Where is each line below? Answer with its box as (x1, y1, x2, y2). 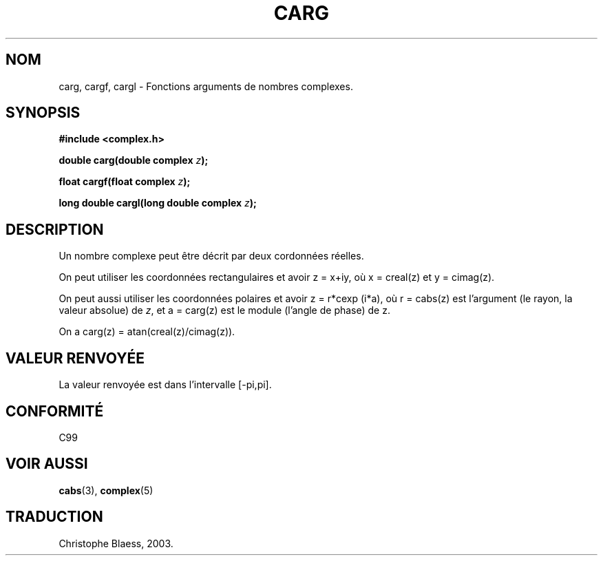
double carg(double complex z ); (59, 154, 209, 167)
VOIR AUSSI (6, 455, 88, 473)
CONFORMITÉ (6, 402, 104, 420)
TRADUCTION (6, 508, 103, 526)
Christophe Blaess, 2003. (59, 537, 173, 549)
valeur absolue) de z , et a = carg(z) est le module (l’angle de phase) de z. (59, 304, 390, 317)
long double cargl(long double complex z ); (59, 197, 257, 209)
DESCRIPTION (6, 220, 104, 238)
